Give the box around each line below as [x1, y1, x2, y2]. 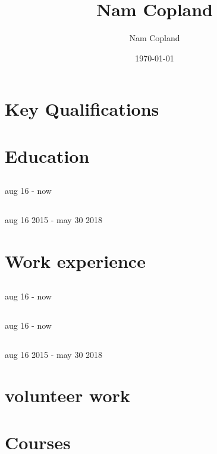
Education [5, 143, 90, 168]
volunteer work [5, 383, 130, 407]
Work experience [5, 249, 146, 273]
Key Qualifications [5, 97, 159, 121]
